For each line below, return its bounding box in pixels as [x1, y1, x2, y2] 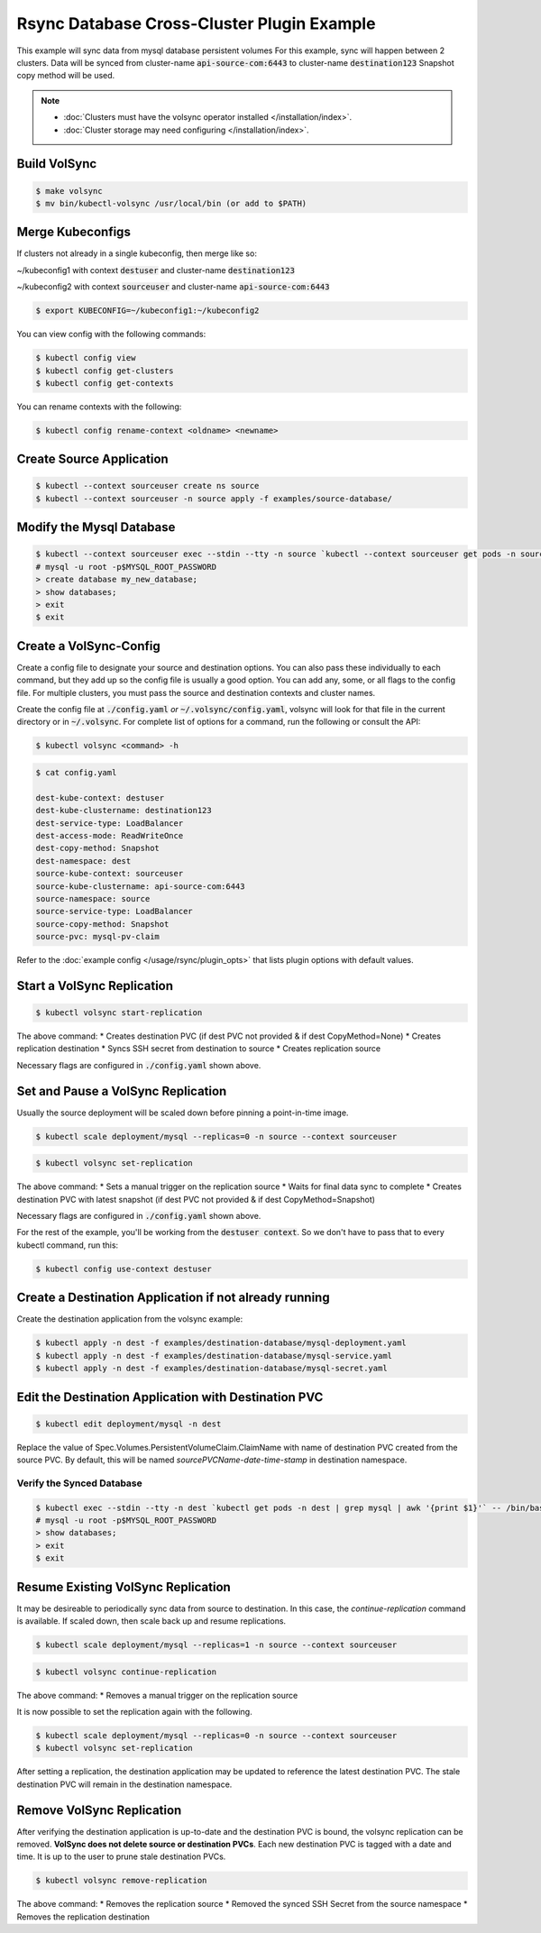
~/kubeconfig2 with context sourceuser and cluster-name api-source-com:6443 [16, 281, 330, 292]
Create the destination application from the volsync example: [16, 1314, 243, 1324]
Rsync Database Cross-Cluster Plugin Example [16, 14, 376, 33]
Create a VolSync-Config [16, 638, 161, 654]
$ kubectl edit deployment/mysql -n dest [35, 1418, 222, 1429]
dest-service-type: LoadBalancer [35, 818, 184, 829]
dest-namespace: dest [35, 856, 132, 866]
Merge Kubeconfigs [16, 224, 131, 240]
